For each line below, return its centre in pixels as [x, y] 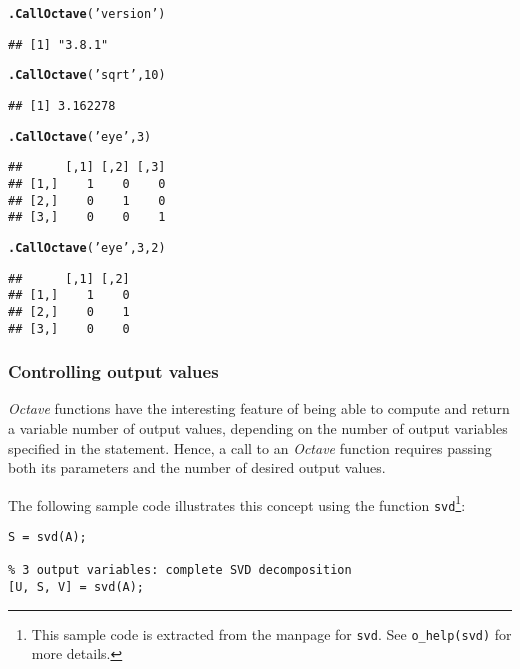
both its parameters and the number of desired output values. [197, 467]
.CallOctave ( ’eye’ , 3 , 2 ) [87, 247]
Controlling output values [113, 371]
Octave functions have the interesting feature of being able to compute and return [259, 408]
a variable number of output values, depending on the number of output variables [258, 428]
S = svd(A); [47, 537]
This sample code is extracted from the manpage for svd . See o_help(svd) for [271, 633]
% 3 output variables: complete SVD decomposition [180, 570]
